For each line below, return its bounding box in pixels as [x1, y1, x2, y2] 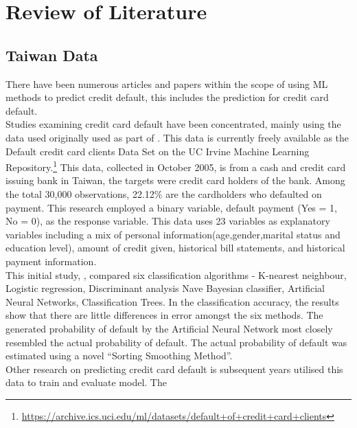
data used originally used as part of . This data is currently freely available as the [5, 130, 349, 144]
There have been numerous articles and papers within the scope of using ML [5, 76, 328, 91]
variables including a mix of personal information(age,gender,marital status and [5, 227, 341, 241]
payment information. [5, 254, 97, 268]
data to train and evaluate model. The [5, 375, 167, 390]
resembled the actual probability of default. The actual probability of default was [5, 335, 347, 349]
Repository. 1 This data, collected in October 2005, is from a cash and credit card [5, 158, 346, 174]
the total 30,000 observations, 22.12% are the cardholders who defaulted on [5, 186, 322, 201]
